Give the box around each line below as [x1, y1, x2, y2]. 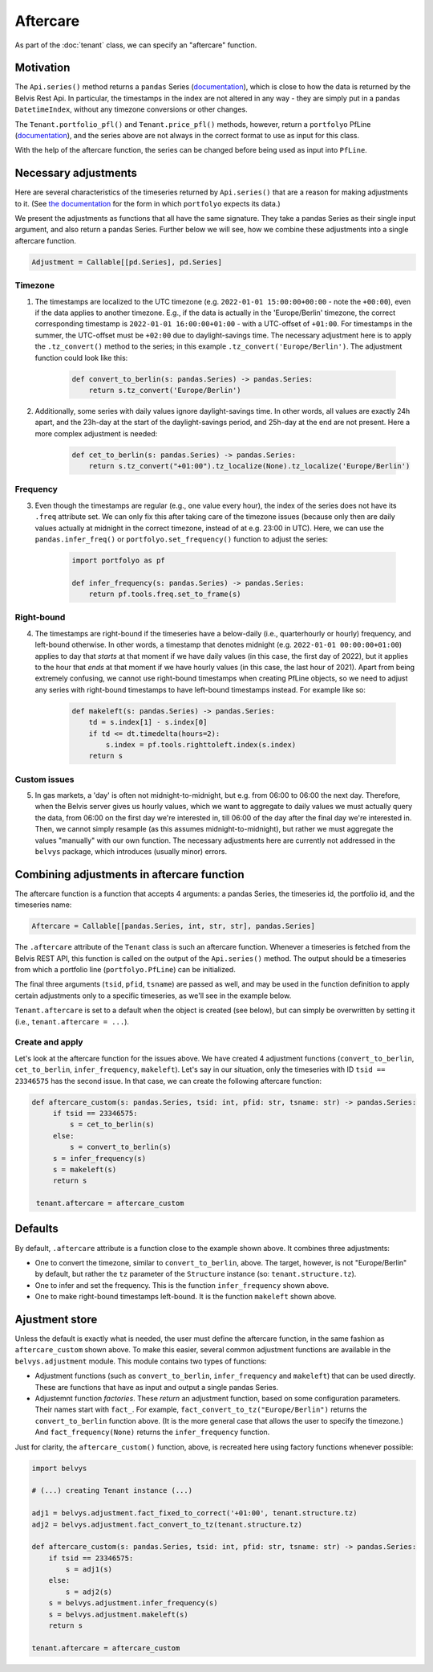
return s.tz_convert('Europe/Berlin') [88, 386, 241, 394]
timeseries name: [14, 900, 72, 910]
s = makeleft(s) [52, 1165, 117, 1174]
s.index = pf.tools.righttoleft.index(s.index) [105, 740, 297, 749]
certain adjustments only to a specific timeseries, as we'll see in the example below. [14, 991, 292, 1000]
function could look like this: [34, 353, 128, 362]
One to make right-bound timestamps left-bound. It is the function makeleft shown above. [34, 1292, 337, 1302]
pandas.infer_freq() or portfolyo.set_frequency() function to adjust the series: [34, 534, 329, 544]
